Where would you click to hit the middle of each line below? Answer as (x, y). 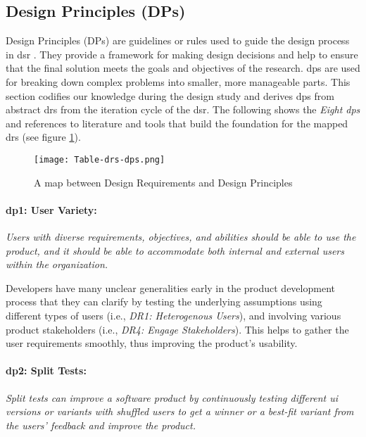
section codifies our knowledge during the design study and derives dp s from (170, 95)
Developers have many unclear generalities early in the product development (170, 287)
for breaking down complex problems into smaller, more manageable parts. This (178, 81)
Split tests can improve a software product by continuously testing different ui (172, 397)
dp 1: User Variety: (51, 209)
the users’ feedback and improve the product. (101, 425)
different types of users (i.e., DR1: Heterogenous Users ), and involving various (173, 315)
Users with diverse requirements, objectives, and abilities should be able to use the (181, 236)
